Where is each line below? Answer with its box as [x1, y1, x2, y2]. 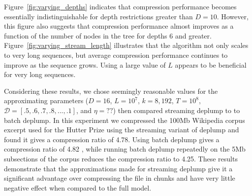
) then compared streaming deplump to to [113, 105, 240, 115]
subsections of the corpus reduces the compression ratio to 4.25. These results [4, 153, 238, 163]
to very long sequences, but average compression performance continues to [4, 49, 228, 60]
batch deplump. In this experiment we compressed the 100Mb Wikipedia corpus [4, 115, 245, 125]
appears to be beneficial [175, 59, 247, 70]
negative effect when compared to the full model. [4, 182, 152, 193]
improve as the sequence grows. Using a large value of [4, 59, 166, 70]
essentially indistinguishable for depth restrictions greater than [4, 11, 193, 21]
